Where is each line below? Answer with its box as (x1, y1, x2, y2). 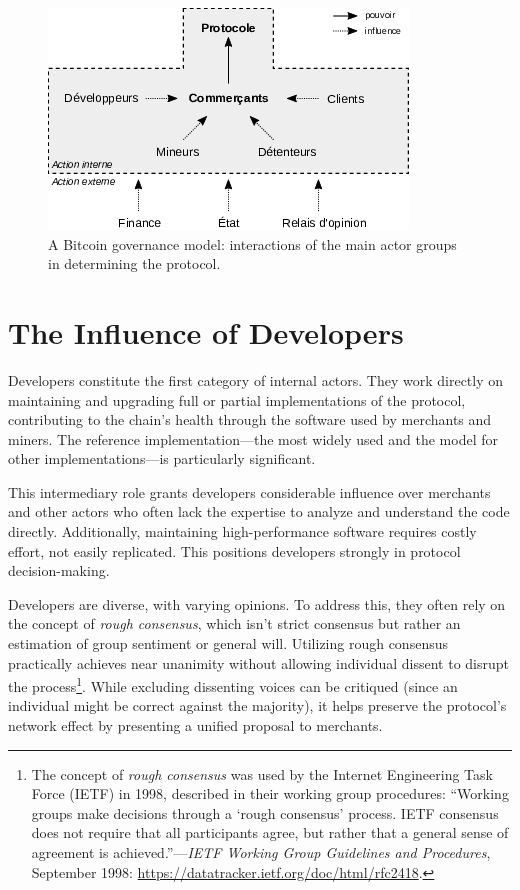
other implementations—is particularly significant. (8, 448, 316, 469)
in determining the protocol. (48, 253, 221, 274)
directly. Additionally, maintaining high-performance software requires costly (8, 521, 477, 542)
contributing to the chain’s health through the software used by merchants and (8, 409, 492, 430)
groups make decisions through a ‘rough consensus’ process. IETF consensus (31, 802, 499, 823)
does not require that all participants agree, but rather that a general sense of (31, 822, 509, 843)
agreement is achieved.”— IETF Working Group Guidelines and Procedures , (31, 842, 491, 863)
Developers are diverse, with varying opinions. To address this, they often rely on (8, 593, 506, 614)
